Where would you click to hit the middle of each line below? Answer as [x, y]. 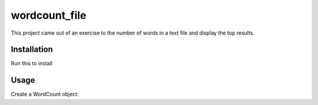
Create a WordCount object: [45, 94]
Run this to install [32, 63]
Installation [32, 50]
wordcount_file [49, 15]
